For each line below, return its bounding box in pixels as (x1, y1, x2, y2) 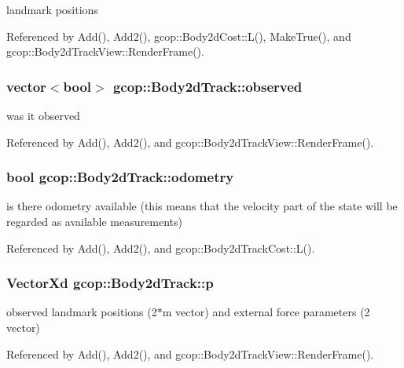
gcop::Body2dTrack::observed (112, 76, 303, 96)
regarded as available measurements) (6, 213, 182, 229)
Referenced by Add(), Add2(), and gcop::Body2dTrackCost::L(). (6, 239, 315, 256)
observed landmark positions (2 (6, 304, 157, 320)
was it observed (6, 107, 80, 123)
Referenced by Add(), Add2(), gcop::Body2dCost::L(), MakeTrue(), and (6, 27, 351, 44)
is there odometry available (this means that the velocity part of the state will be (6, 198, 398, 214)
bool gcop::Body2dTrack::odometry (6, 167, 234, 187)
